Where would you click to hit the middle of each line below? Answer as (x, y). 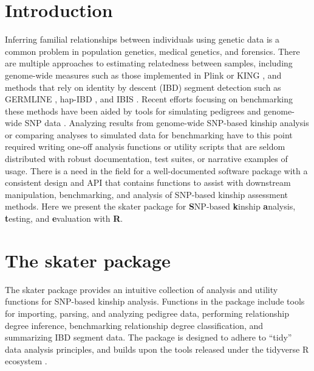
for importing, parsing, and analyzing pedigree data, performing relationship (147, 313)
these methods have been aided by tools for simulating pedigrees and (133, 111)
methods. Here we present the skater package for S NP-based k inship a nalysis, (150, 206)
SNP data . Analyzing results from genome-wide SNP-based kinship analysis (167, 123)
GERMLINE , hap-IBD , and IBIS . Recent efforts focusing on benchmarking (149, 99)
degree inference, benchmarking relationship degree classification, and (134, 325)
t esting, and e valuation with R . (64, 218)
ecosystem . (26, 361)
